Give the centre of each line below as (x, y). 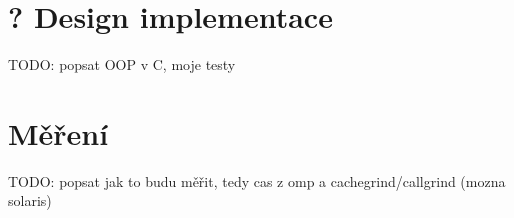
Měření (58, 132)
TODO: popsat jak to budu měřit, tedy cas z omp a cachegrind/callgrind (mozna (257, 180)
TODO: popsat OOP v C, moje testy (122, 64)
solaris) (30, 200)
